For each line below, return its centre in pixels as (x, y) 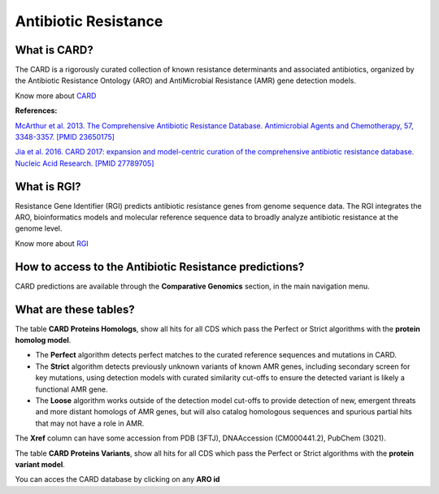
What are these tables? (75, 309)
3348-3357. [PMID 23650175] (65, 137)
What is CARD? (54, 50)
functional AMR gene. (72, 389)
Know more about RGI (52, 243)
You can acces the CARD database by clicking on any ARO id (117, 479)
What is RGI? (48, 186)
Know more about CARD (56, 95)
